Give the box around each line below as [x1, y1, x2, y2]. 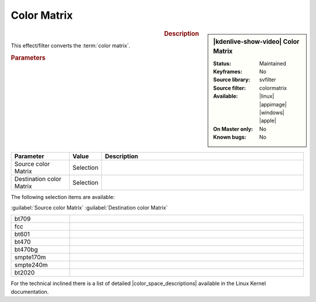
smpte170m [14, 253, 46, 262]
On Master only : [213, 125, 253, 132]
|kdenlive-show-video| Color [213, 37, 300, 46]
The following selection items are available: [11, 193, 115, 200]
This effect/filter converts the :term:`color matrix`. [11, 42, 130, 49]
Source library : [213, 76, 250, 83]
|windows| [259, 109, 284, 116]
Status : [213, 60, 231, 67]
